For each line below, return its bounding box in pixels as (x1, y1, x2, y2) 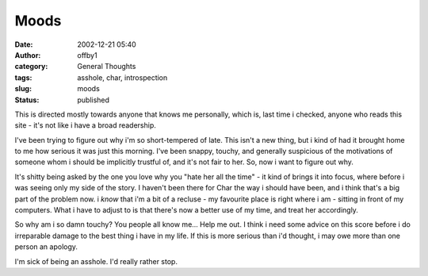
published (77, 95, 110, 105)
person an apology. (14, 242, 78, 251)
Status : (14, 95, 40, 105)
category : (14, 62, 48, 71)
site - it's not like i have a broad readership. (14, 121, 156, 130)
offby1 (77, 50, 98, 59)
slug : (14, 84, 32, 94)
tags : (14, 72, 32, 82)
